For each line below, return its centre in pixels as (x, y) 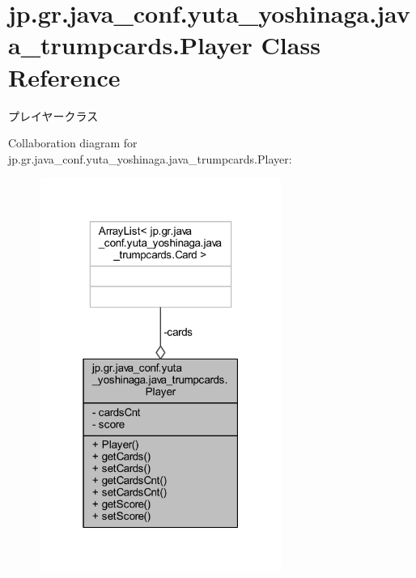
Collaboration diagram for (73, 143)
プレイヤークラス (53, 115)
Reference (64, 76)
